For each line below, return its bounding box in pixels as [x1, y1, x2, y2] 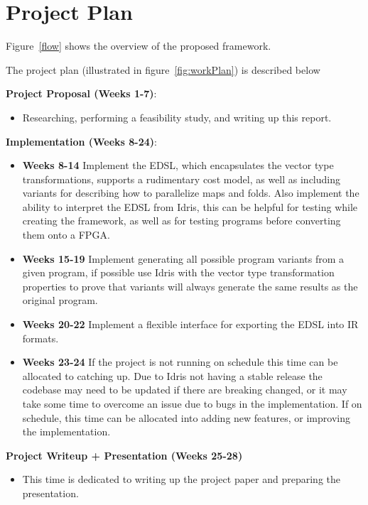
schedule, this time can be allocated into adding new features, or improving [22, 410, 350, 425]
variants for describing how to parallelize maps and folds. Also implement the [22, 185, 359, 200]
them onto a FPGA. [22, 227, 110, 242]
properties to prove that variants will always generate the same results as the [22, 278, 358, 293]
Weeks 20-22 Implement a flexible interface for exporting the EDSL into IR [22, 317, 359, 332]
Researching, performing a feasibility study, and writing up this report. [22, 109, 332, 124]
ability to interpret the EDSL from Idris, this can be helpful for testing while [22, 199, 358, 214]
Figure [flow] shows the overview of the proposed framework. [6, 38, 271, 53]
